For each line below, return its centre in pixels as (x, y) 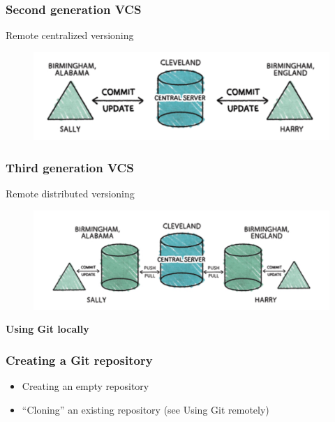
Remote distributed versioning (70, 193)
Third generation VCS (70, 167)
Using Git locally (47, 329)
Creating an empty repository (85, 385)
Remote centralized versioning (70, 35)
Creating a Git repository (79, 360)
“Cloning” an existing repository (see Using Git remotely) (146, 409)
